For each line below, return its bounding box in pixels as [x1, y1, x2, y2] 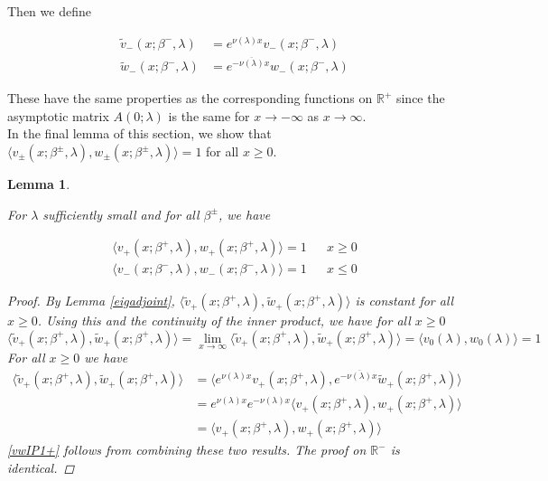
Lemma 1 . [7, 174, 70, 193]
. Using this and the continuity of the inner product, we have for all [37, 311, 411, 330]
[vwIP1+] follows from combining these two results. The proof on [7, 440, 367, 459]
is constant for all [355, 291, 454, 310]
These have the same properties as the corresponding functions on [7, 89, 373, 108]
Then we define [7, 2, 91, 20]
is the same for [168, 106, 250, 125]
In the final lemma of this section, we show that [7, 124, 272, 143]
